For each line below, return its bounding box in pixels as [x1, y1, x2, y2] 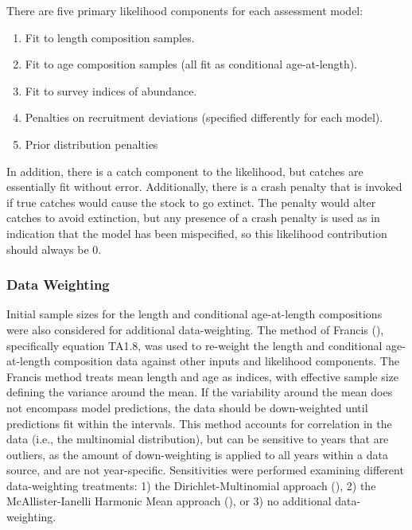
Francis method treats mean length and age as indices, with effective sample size [6, 368, 398, 384]
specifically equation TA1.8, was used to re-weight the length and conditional [6, 337, 383, 353]
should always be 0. [6, 240, 102, 257]
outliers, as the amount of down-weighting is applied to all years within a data [6, 446, 388, 462]
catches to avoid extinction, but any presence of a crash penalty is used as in [6, 209, 380, 226]
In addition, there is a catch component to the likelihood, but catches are [6, 162, 363, 179]
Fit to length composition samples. [25, 29, 195, 45]
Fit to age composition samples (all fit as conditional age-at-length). [25, 56, 358, 72]
